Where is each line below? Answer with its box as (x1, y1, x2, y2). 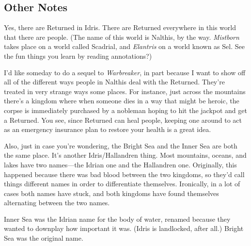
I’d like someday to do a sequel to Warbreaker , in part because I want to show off (4, 67, 246, 77)
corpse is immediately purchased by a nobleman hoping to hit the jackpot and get (4, 105, 247, 115)
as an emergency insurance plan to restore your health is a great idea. (4, 124, 211, 134)
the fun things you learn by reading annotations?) (4, 50, 152, 61)
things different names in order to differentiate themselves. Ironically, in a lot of (4, 179, 240, 189)
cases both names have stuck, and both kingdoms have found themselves (4, 188, 219, 198)
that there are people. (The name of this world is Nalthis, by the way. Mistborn (4, 32, 239, 42)
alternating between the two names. (4, 197, 110, 208)
